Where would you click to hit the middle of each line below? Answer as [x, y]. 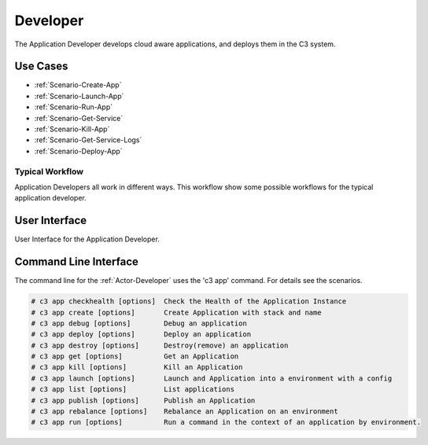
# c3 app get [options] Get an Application [135, 357]
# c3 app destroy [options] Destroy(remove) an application [160, 345]
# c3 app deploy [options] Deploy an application [141, 335]
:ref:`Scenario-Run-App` [74, 107]
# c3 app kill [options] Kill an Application [137, 367]
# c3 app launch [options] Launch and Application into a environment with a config [212, 378]
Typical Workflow [49, 171]
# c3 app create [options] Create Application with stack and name [176, 312]
